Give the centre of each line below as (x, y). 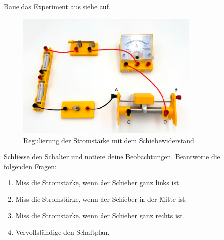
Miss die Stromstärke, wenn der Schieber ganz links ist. (98, 183)
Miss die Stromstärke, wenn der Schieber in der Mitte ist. (101, 199)
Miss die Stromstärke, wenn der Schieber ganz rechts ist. (100, 215)
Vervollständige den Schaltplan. (62, 232)
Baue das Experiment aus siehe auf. (57, 6)
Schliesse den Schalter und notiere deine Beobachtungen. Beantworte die (112, 157)
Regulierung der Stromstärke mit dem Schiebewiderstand (109, 140)
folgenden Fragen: (30, 166)
